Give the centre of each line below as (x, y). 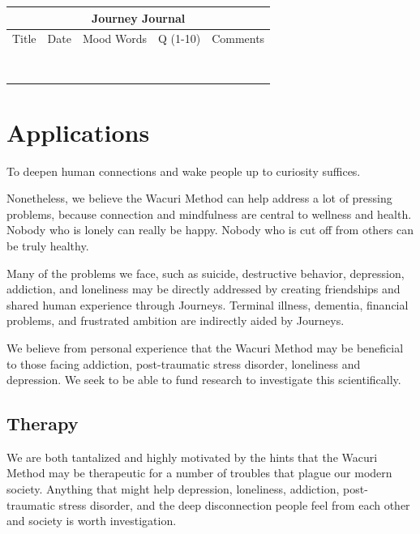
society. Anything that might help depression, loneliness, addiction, (173, 489)
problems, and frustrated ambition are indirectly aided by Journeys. (176, 320)
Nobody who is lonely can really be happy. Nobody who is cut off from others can (210, 230)
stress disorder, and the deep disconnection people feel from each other (234, 504)
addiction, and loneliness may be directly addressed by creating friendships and (204, 289)
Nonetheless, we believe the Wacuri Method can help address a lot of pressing (199, 198)
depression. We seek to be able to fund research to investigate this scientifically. (204, 380)
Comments (238, 38)
